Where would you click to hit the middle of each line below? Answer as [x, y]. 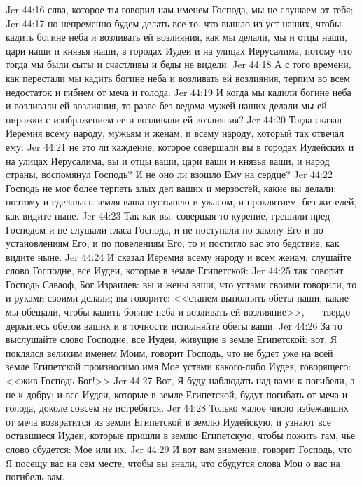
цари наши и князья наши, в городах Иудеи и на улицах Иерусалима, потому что [179, 50]
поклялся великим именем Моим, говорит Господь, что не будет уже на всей [169, 352]
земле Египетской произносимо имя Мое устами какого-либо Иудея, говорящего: [179, 366]
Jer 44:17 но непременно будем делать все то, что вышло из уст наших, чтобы [174, 23]
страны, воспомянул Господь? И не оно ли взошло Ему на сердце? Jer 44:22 [169, 174]
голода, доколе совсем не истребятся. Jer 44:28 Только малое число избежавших [177, 408]
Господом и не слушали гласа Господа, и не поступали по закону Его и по [165, 229]
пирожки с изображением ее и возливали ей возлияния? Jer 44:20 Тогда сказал [174, 119]
